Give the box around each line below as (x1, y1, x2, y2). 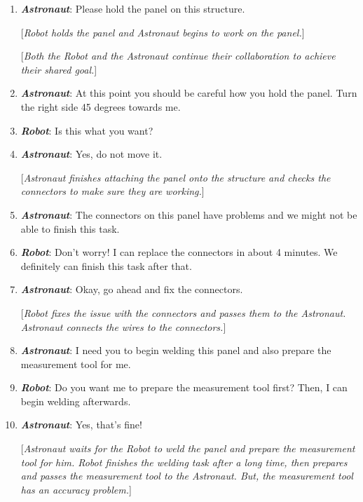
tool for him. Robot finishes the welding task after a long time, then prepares (20, 454, 348, 469)
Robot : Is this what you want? (20, 123, 153, 137)
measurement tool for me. (20, 356, 131, 371)
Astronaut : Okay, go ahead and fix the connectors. (20, 282, 243, 297)
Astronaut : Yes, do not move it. (20, 147, 163, 161)
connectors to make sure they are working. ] (20, 184, 205, 198)
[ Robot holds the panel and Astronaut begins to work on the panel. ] (20, 25, 305, 39)
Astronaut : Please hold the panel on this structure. (20, 1, 245, 15)
